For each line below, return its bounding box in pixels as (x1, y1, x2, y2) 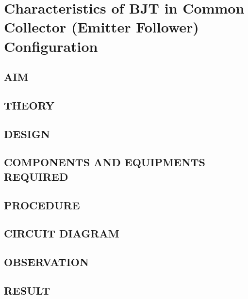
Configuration (4, 36, 98, 56)
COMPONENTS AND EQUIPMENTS (4, 155, 206, 170)
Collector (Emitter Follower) (4, 17, 199, 37)
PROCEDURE (4, 197, 80, 212)
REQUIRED (4, 169, 68, 184)
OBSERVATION (4, 254, 89, 269)
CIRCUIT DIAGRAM (4, 226, 119, 241)
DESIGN (4, 126, 50, 141)
